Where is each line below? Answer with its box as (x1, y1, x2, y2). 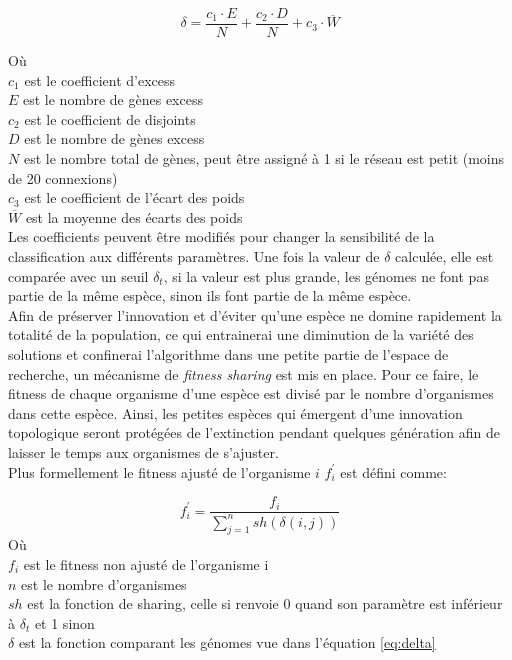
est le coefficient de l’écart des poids (24, 187, 245, 208)
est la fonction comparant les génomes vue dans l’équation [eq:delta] (18, 632, 436, 653)
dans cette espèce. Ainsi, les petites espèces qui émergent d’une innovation (8, 402, 463, 423)
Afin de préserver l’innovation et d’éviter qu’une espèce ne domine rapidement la (8, 304, 502, 325)
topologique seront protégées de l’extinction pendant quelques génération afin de (8, 422, 500, 443)
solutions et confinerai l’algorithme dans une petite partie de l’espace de (8, 343, 449, 364)
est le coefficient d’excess (24, 69, 176, 90)
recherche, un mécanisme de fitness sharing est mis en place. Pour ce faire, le (8, 363, 479, 384)
